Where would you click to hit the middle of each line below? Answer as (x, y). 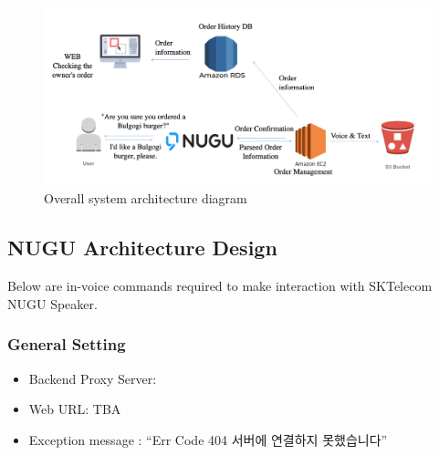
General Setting (67, 344)
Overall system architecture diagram (146, 198)
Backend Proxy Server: (93, 378)
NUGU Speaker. (52, 303)
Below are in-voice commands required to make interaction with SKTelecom (220, 286)
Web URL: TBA (75, 409)
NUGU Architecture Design (142, 248)
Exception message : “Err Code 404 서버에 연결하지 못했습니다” (208, 439)
